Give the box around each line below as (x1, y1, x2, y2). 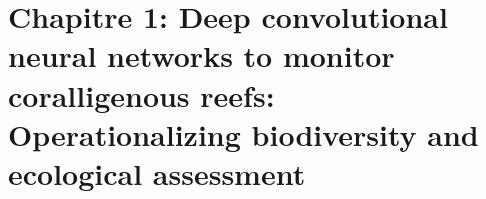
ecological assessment (8, 152, 306, 193)
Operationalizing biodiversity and (8, 113, 479, 154)
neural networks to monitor (8, 35, 395, 76)
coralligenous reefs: (8, 74, 275, 115)
